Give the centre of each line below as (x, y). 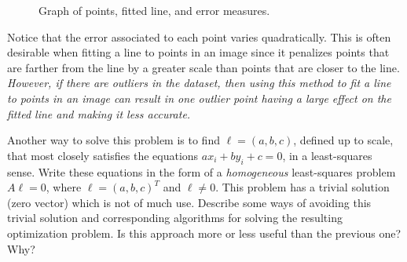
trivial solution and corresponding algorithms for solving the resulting (175, 218)
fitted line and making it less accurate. (99, 113)
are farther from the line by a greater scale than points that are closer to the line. (203, 67)
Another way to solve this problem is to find (114, 140)
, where (64, 187)
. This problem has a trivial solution (302, 187)
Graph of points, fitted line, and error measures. (154, 10)
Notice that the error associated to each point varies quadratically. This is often (199, 36)
